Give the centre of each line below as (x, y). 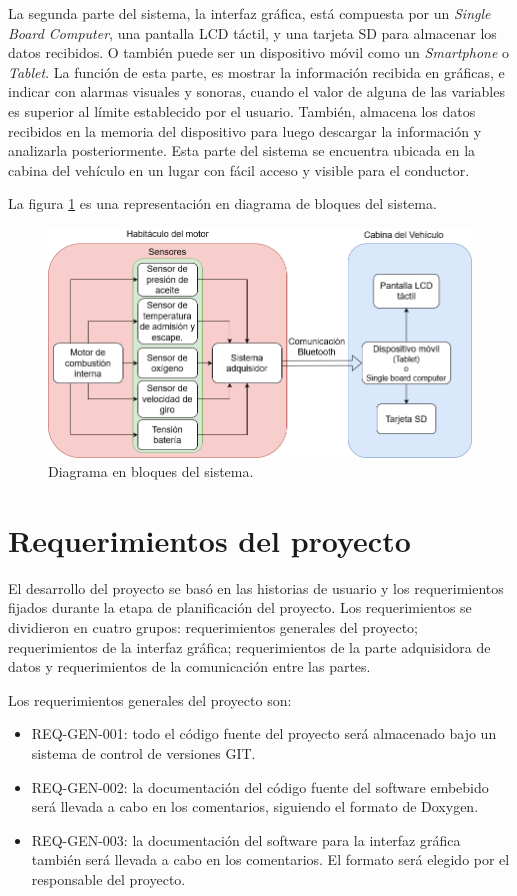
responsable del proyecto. (108, 879)
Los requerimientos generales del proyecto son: (150, 699)
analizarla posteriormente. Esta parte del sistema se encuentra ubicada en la (242, 150)
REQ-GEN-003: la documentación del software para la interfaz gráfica (246, 839)
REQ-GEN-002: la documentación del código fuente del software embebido (260, 786)
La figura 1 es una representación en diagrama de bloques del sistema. (222, 203)
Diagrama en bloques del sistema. (151, 471)
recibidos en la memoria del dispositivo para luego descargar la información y (245, 130)
